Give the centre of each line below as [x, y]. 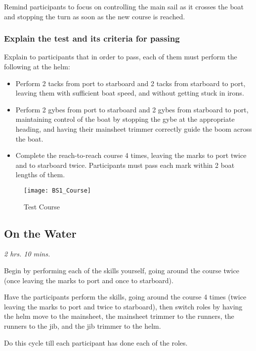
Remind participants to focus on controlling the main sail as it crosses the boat [124, 6]
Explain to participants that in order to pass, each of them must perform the [121, 57]
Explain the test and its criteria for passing [92, 38]
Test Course [42, 206]
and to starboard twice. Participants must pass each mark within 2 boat [125, 165]
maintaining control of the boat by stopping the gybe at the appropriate [125, 119]
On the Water [40, 233]
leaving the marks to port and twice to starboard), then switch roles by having [123, 306]
